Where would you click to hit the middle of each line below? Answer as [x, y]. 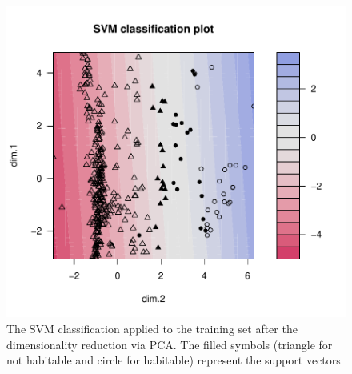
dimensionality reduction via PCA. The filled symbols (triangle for [170, 344]
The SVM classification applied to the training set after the [152, 328]
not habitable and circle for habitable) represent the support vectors [174, 360]
